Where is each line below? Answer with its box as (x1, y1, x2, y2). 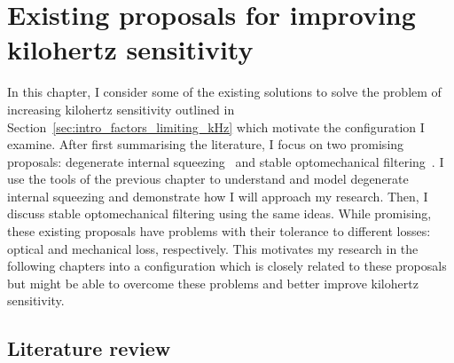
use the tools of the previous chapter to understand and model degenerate (7, 170, 409, 188)
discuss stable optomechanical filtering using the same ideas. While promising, (7, 204, 432, 223)
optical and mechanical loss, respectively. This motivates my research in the (7, 239, 419, 257)
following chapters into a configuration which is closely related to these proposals (7, 256, 447, 275)
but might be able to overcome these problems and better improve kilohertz (7, 273, 419, 292)
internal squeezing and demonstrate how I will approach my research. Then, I (7, 186, 428, 205)
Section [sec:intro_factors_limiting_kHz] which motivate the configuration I (7, 117, 425, 136)
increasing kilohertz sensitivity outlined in (7, 99, 235, 118)
